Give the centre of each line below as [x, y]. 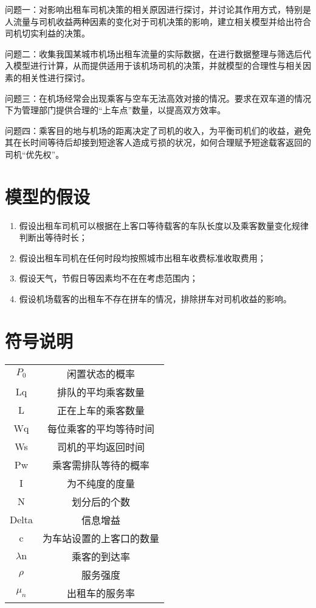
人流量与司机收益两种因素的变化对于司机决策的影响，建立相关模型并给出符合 [158, 21]
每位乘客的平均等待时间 [101, 428]
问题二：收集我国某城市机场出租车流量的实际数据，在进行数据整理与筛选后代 [158, 53]
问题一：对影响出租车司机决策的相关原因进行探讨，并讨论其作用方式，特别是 [158, 9]
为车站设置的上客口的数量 [101, 538]
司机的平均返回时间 [101, 447]
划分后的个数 [101, 501]
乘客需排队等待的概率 [101, 465]
